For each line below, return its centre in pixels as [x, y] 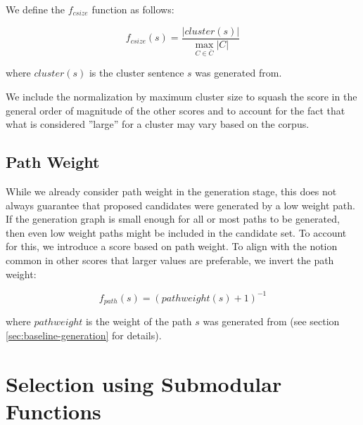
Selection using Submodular [144, 383]
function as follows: [133, 9]
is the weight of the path [139, 321]
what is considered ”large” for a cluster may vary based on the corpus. [158, 124]
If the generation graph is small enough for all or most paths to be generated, [173, 219]
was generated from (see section [271, 321]
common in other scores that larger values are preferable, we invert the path [170, 260]
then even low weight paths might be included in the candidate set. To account [176, 232]
